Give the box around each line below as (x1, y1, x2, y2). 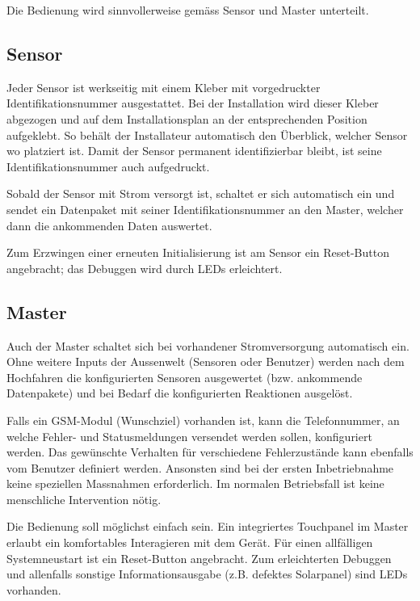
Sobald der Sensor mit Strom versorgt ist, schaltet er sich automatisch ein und (6, 185, 395, 202)
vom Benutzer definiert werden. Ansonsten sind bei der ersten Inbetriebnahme (6, 459, 394, 476)
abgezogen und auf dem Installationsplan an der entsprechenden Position (6, 110, 367, 127)
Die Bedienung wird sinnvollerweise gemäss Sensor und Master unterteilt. (6, 2, 369, 18)
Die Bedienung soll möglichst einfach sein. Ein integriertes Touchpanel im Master (6, 518, 409, 535)
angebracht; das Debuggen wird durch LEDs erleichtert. (6, 259, 283, 276)
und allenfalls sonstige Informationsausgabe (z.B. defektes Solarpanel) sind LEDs (6, 565, 408, 582)
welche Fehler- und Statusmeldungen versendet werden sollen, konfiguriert (6, 427, 372, 444)
